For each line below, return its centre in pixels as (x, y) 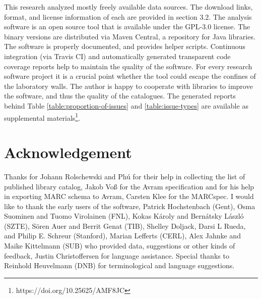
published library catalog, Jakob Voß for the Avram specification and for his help (129, 186)
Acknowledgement (68, 152)
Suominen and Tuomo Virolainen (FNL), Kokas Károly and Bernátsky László (124, 216)
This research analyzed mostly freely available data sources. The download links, (128, 7)
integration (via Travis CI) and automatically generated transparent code (117, 56)
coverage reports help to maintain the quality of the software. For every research (128, 66)
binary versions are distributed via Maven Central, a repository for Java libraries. (130, 36)
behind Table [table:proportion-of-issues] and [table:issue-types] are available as (126, 105)
